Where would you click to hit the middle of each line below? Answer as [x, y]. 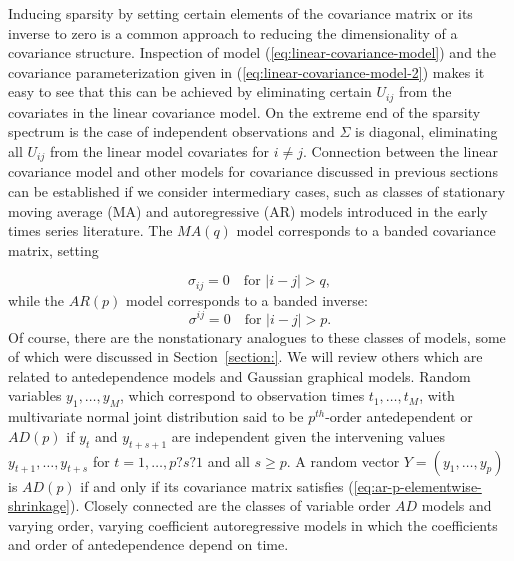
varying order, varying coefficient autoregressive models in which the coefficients [253, 524]
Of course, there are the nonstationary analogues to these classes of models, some [257, 336]
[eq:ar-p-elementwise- [417, 485]
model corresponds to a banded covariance [366, 230]
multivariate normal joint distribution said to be [156, 416]
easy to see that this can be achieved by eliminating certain [190, 91]
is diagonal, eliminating [426, 131]
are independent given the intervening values [308, 435]
